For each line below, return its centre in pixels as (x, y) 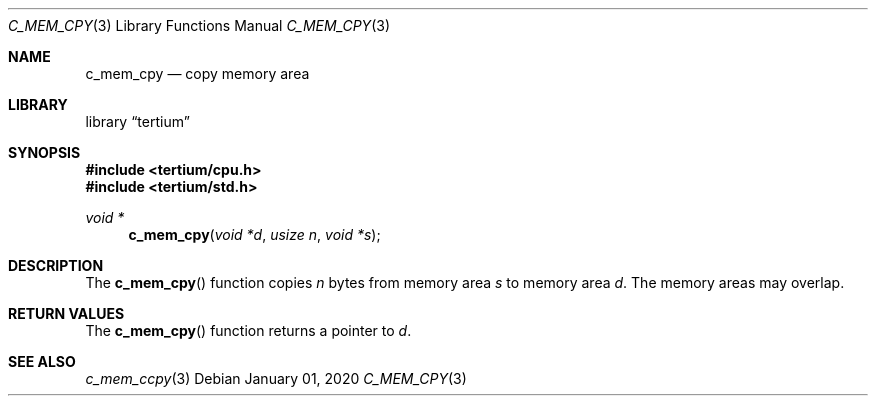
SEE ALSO (42, 361)
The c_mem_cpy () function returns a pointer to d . (248, 330)
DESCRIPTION (56, 265)
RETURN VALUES (66, 313)
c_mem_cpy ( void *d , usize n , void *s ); (254, 234)
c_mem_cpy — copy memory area (197, 73)
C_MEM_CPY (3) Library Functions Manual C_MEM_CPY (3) (199, 25)
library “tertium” (137, 121)
